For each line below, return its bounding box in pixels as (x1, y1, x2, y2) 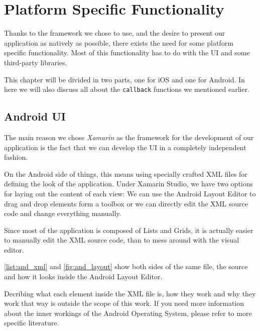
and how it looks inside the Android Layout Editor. (4, 271, 163, 282)
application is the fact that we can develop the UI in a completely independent (4, 142, 246, 152)
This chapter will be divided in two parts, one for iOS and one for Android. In (4, 74, 245, 84)
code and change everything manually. (4, 208, 121, 218)
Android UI (4, 108, 66, 124)
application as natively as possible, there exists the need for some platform (4, 37, 233, 48)
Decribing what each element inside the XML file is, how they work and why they (4, 288, 256, 298)
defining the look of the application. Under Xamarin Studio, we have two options (4, 178, 253, 189)
